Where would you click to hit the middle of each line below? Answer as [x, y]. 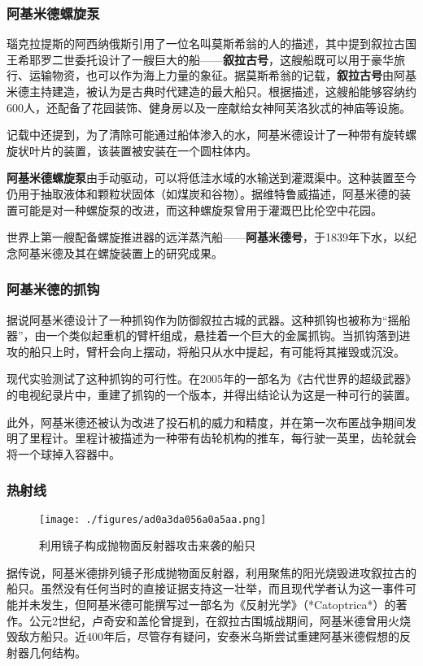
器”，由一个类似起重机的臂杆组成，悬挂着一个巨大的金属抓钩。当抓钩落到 [203, 335]
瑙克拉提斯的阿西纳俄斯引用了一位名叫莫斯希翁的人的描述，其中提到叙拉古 [206, 44]
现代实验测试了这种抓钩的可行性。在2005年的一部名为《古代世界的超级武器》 [211, 379]
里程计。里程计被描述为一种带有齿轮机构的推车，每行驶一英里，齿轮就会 [222, 438]
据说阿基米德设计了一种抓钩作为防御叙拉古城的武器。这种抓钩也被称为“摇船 [209, 319]
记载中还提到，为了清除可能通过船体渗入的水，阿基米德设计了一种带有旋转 [206, 135]
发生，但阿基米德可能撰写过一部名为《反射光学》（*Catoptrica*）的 [218, 604]
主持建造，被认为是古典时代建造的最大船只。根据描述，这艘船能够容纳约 [222, 91]
